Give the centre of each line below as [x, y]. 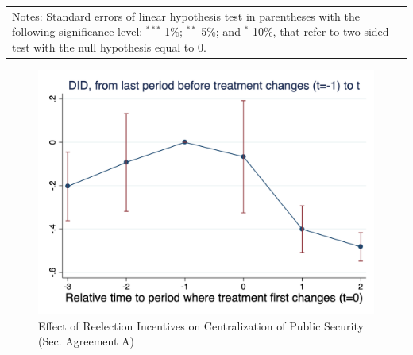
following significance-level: [77, 31]
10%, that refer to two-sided [320, 31]
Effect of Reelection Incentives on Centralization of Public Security [201, 325]
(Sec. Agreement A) [86, 341]
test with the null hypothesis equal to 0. [109, 46]
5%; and [221, 31]
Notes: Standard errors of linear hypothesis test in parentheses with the [186, 15]
